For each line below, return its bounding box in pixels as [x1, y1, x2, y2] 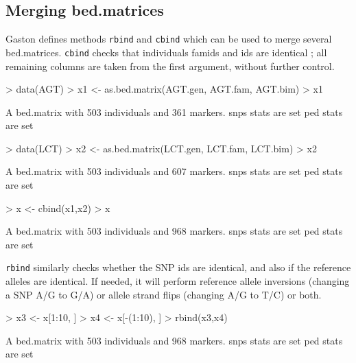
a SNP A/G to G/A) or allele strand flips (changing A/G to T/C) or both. [5, 287, 322, 301]
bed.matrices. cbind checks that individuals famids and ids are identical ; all [5, 45, 327, 59]
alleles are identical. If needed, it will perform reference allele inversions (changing [5, 274, 350, 288]
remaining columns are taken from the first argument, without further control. [5, 58, 335, 73]
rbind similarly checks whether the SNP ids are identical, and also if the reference [5, 260, 351, 274]
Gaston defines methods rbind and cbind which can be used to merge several [5, 32, 332, 46]
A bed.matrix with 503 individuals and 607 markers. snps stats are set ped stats [5, 164, 343, 178]
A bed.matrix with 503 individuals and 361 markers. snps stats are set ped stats [5, 104, 343, 119]
